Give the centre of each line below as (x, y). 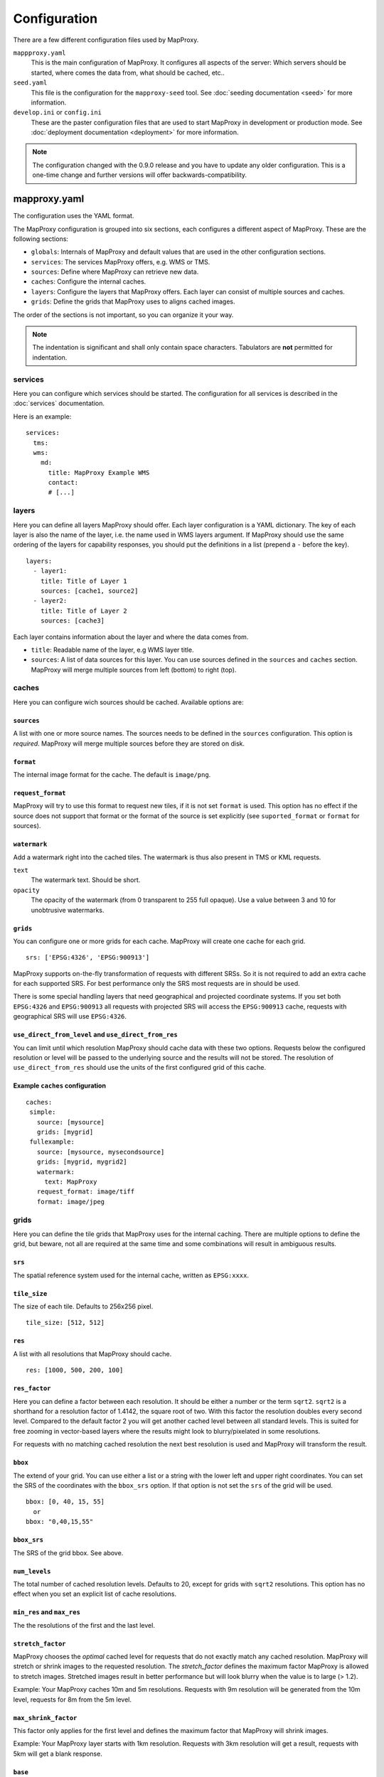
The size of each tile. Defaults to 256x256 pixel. (83, 1306)
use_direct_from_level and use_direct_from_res (95, 1035)
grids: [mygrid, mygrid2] (82, 1162)
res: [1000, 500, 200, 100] (75, 1370)
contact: (63, 483)
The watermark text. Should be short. (86, 880)
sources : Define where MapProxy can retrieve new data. (115, 272)
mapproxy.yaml (49, 199)
